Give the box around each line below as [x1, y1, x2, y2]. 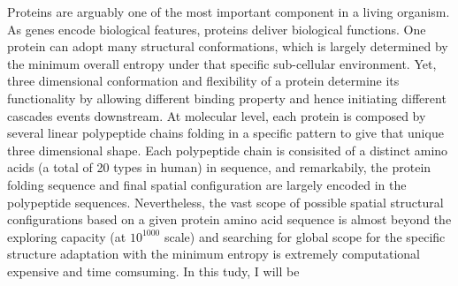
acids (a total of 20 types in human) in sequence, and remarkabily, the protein [7, 158, 431, 177]
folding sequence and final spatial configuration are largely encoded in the [7, 175, 407, 193]
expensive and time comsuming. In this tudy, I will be [7, 261, 300, 280]
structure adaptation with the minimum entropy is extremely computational [7, 245, 420, 263]
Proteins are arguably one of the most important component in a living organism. [7, 3, 450, 20]
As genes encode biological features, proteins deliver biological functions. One [7, 19, 426, 38]
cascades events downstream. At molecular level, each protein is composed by [7, 106, 426, 124]
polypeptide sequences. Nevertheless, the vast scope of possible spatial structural [7, 192, 444, 211]
